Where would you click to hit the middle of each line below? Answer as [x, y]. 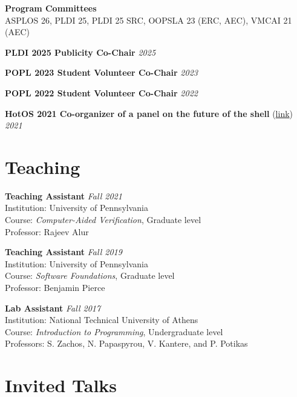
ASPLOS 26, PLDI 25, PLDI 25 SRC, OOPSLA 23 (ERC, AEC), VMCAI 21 [148, 20]
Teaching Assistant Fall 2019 [64, 252]
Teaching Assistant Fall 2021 [64, 195]
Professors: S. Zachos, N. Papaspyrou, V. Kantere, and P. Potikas [126, 343]
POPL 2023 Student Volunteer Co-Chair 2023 [101, 72]
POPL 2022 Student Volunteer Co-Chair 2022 [101, 92]
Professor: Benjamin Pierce [55, 288]
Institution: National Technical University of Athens [102, 320]
